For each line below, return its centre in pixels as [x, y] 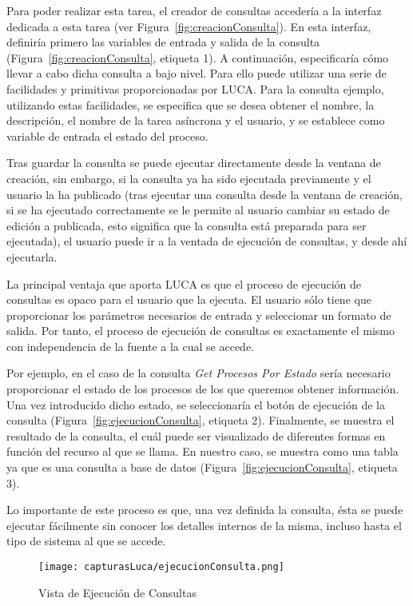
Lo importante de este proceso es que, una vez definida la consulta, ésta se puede [205, 510]
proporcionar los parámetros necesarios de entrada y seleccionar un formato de [199, 315]
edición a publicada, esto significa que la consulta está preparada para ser [187, 225]
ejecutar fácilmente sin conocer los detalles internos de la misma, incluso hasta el [204, 525]
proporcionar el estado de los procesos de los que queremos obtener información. [203, 389]
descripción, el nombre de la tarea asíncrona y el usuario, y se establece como [196, 120]
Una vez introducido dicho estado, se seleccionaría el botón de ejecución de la [196, 404]
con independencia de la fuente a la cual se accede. [130, 346]
